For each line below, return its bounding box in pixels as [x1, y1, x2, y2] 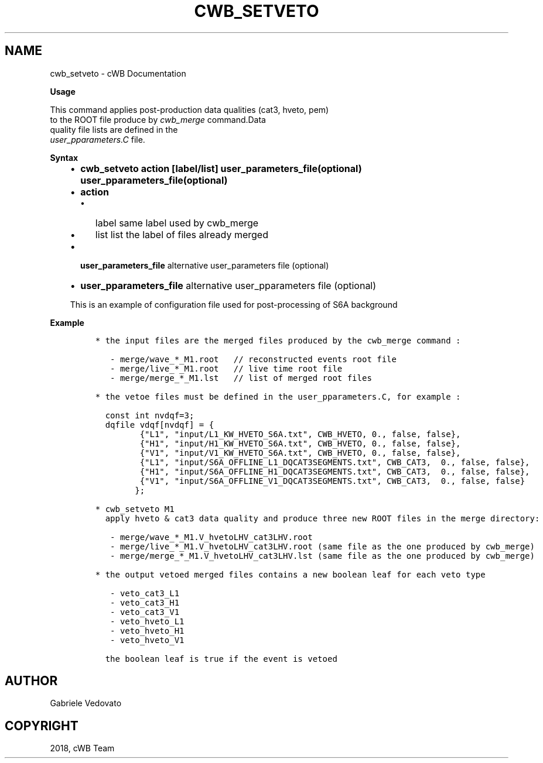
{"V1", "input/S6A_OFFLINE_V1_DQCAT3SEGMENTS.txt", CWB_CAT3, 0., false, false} [139, 476, 525, 486]
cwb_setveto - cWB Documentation [50, 68, 186, 78]
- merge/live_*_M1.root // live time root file [110, 363, 343, 373]
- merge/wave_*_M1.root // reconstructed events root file [110, 354, 397, 364]
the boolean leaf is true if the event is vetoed [105, 654, 337, 664]
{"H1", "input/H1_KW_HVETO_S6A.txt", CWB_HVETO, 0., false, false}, [139, 438, 461, 448]
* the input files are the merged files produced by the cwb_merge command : [95, 335, 461, 345]
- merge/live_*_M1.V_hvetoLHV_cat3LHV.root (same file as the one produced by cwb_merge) [110, 541, 535, 551]
